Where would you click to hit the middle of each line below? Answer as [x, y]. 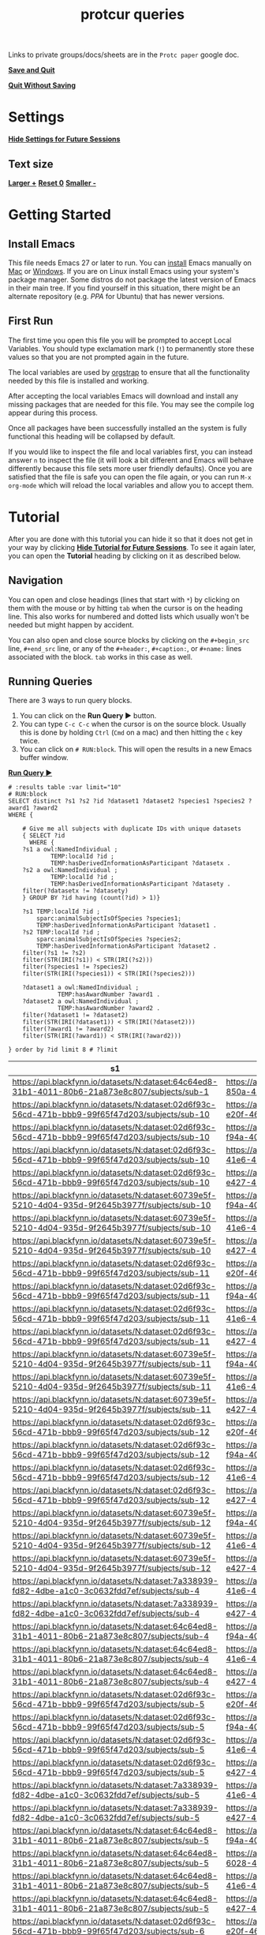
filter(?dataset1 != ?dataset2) [75, 1016]
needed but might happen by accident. [71, 624]
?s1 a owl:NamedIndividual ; [70, 850]
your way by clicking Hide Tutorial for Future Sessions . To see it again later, [132, 547]
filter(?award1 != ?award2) [68, 1029]
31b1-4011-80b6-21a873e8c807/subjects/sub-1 [110, 1092]
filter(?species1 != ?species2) [75, 967]
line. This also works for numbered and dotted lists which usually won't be [129, 616]
